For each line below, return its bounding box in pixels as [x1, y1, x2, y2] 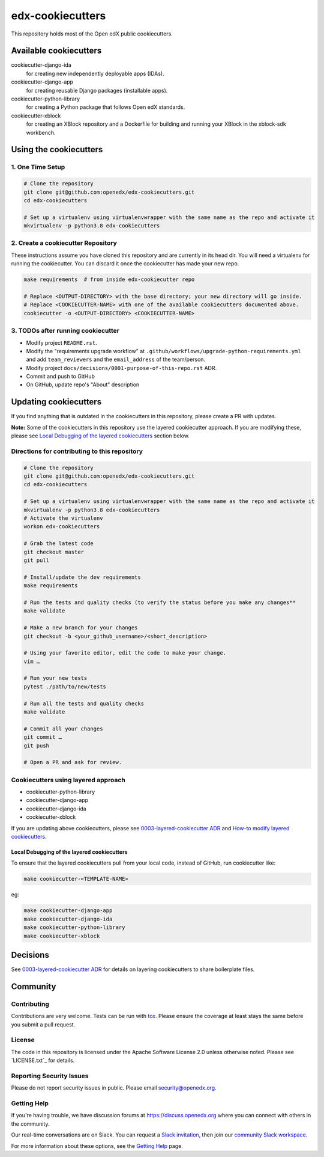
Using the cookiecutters [11, 144, 103, 155]
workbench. [26, 129, 56, 136]
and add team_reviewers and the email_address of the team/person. [26, 356, 206, 363]
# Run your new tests [23, 674, 88, 682]
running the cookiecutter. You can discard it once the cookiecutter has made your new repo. [11, 260, 239, 267]
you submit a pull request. [11, 1020, 76, 1028]
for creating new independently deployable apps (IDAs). [26, 70, 164, 77]
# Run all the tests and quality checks [23, 700, 144, 707]
